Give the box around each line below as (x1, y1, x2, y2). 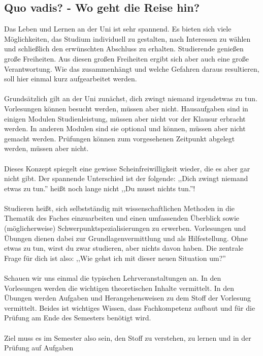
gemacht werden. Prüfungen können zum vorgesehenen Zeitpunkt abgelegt (4, 133, 235, 143)
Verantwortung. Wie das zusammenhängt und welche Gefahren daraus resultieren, (4, 63, 259, 74)
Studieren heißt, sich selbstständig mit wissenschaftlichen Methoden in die (4, 202, 235, 213)
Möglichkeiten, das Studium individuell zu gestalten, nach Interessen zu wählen (4, 33, 251, 44)
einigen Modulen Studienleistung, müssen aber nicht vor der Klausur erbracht (4, 113, 246, 124)
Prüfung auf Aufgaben (4, 342, 74, 353)
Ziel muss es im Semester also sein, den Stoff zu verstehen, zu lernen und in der (4, 332, 251, 343)
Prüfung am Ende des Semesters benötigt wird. (4, 312, 151, 323)
